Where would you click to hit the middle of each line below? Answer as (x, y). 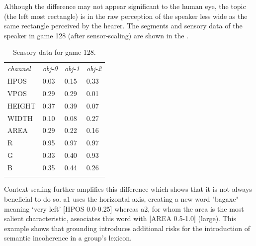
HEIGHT (22, 105)
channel (19, 68)
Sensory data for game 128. (54, 52)
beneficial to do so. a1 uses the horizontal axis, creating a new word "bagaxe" (121, 198)
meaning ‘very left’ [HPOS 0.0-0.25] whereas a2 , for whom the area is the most (124, 208)
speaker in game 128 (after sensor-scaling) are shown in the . (96, 35)
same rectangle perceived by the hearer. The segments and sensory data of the (123, 26)
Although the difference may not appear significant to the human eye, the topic (125, 6)
